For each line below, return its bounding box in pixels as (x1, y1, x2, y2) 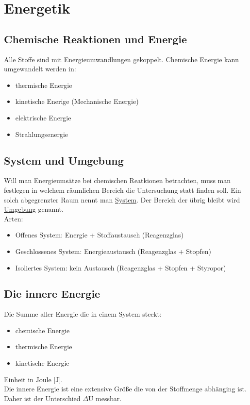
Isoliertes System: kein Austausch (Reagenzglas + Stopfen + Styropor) (15, 262, 226, 272)
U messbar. (88, 393, 122, 403)
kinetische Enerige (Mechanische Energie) (15, 96, 139, 106)
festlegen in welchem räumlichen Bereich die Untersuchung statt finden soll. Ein (4, 185, 241, 195)
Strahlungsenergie (15, 129, 68, 139)
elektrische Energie (15, 112, 71, 122)
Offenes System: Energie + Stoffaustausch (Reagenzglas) (15, 230, 183, 240)
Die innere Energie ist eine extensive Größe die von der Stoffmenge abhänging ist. (4, 384, 247, 394)
